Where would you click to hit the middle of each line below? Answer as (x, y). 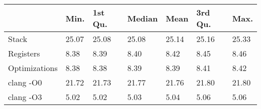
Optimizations (33, 68)
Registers (24, 53)
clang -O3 (25, 97)
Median (143, 18)
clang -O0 (25, 82)
